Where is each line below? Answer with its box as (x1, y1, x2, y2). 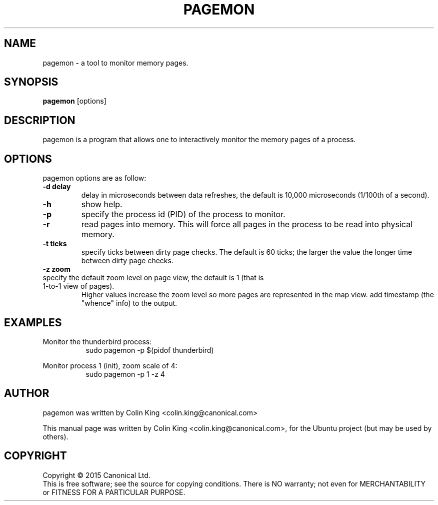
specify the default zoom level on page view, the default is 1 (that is (42, 273, 264, 282)
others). (42, 432, 68, 441)
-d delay (42, 182, 71, 191)
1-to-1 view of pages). (42, 282, 114, 291)
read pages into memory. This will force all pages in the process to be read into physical (81, 219, 412, 230)
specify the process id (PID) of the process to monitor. (81, 209, 285, 220)
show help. (81, 199, 122, 210)
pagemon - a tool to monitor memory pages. (42, 58, 188, 67)
